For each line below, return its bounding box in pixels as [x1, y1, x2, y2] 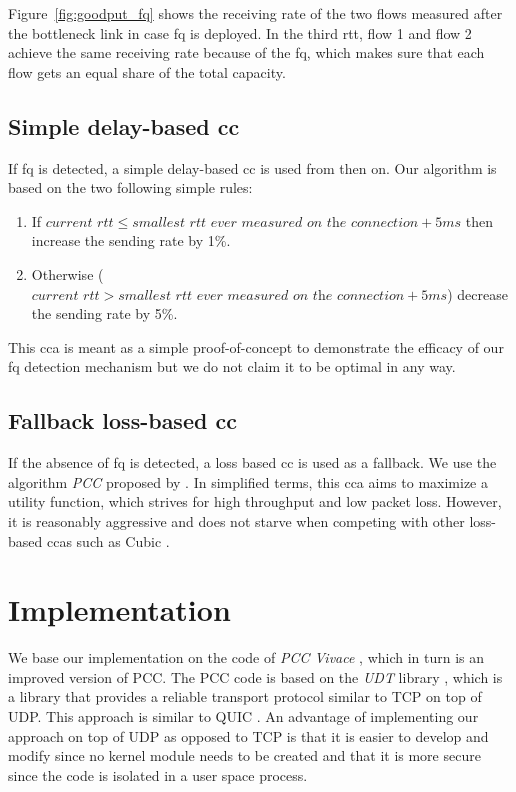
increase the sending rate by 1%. [31, 230, 231, 251]
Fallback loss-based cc [8, 405, 237, 436]
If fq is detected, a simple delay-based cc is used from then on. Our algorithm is [8, 157, 497, 178]
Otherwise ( [31, 263, 104, 284]
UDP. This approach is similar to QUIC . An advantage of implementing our [8, 706, 479, 726]
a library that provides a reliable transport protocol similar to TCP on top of [8, 686, 482, 707]
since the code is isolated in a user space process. [8, 764, 308, 785]
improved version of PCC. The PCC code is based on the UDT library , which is [8, 666, 503, 687]
